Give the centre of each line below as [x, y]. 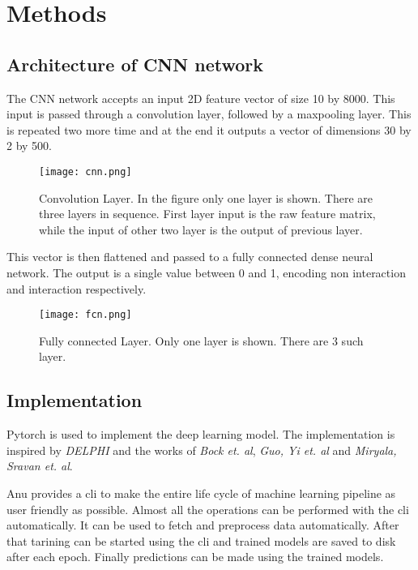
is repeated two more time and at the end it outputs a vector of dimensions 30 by [209, 129]
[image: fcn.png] [85, 315]
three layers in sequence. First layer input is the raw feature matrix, [207, 214]
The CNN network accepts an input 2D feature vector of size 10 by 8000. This [201, 98]
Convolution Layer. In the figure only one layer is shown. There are [206, 197]
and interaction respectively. [77, 288]
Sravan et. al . [40, 466]
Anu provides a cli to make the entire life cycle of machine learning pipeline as [201, 493]
